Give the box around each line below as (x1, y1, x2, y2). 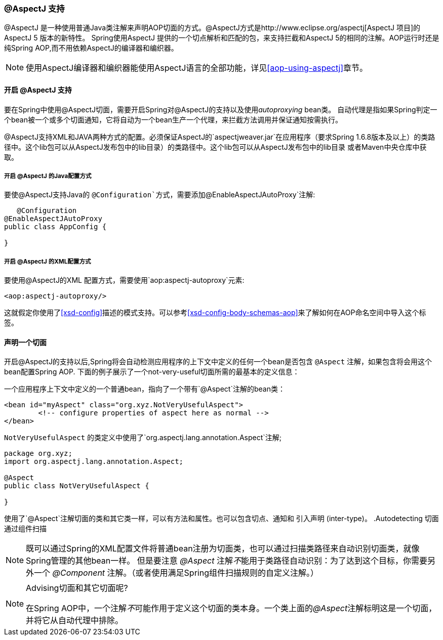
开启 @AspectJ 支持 (4, 85, 72, 94)
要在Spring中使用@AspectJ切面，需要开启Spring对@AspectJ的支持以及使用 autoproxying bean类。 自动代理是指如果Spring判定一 (4, 105, 437, 114)
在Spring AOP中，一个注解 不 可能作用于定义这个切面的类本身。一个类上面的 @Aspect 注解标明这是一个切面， (26, 603, 437, 614)
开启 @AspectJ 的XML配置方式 (4, 258, 91, 265)
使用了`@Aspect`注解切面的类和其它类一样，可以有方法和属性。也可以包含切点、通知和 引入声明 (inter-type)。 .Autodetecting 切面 (4, 514, 439, 523)
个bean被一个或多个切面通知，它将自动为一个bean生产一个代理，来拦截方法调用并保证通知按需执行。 (4, 115, 343, 124)
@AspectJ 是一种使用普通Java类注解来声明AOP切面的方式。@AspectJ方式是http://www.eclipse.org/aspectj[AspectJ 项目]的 (4, 23, 421, 32)
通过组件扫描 (4, 524, 47, 533)
